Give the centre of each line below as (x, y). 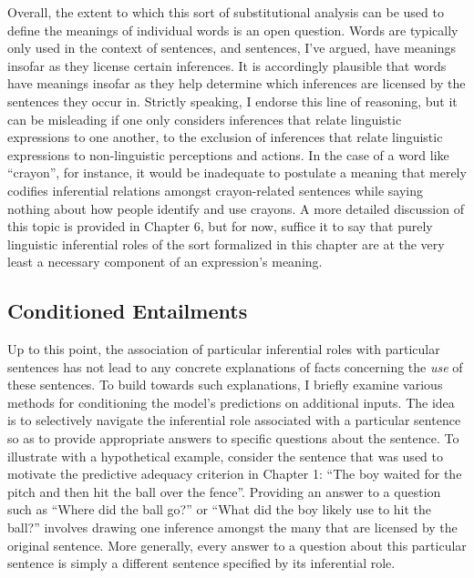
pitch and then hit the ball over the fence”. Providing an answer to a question (224, 491)
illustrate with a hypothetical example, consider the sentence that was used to (225, 456)
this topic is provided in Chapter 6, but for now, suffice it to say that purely (220, 226)
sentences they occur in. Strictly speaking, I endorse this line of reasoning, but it (232, 101)
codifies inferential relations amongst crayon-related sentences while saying (215, 190)
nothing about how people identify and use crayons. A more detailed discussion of (236, 208)
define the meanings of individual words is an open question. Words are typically (233, 30)
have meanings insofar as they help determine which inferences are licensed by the (237, 83)
